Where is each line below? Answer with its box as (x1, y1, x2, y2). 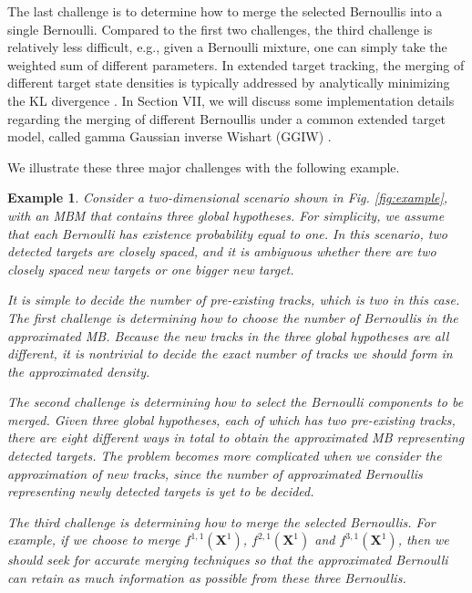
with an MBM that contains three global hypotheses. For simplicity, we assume (7, 205, 445, 224)
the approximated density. (7, 361, 150, 380)
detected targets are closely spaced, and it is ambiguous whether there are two (7, 242, 436, 261)
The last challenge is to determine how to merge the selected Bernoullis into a (7, 2, 443, 20)
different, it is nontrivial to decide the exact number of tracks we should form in (7, 344, 453, 363)
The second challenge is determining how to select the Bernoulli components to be (7, 392, 464, 411)
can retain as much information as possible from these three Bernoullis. (7, 568, 406, 588)
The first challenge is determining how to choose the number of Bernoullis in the (7, 307, 458, 327)
